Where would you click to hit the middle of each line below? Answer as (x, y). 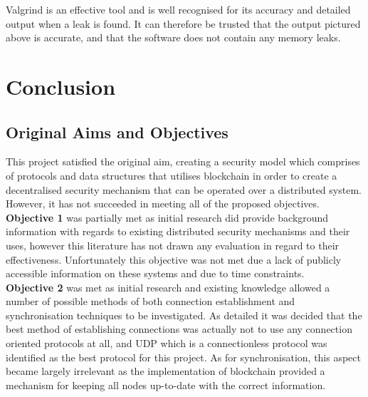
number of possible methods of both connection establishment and (151, 301)
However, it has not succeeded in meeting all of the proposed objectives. (163, 203)
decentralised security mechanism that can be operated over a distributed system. (184, 189)
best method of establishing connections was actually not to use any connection (179, 329)
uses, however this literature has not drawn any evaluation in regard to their (173, 245)
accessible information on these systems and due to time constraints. (155, 273)
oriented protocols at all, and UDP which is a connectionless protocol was (167, 343)
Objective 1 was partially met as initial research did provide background (167, 217)
